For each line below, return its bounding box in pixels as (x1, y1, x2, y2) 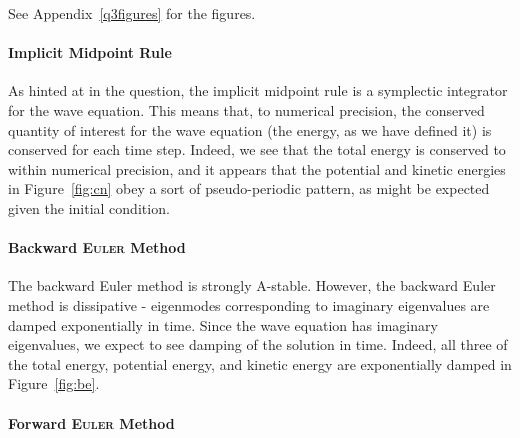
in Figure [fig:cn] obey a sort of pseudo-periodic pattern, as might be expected (8, 178, 490, 199)
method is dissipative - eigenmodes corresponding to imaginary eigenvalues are (8, 294, 490, 315)
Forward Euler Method (8, 412, 175, 433)
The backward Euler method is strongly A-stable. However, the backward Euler (8, 275, 496, 296)
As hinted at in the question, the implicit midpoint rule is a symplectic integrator (8, 80, 508, 101)
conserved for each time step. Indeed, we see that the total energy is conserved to (8, 139, 506, 160)
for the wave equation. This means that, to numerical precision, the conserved (8, 99, 485, 120)
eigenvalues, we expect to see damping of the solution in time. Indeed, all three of (8, 334, 508, 355)
